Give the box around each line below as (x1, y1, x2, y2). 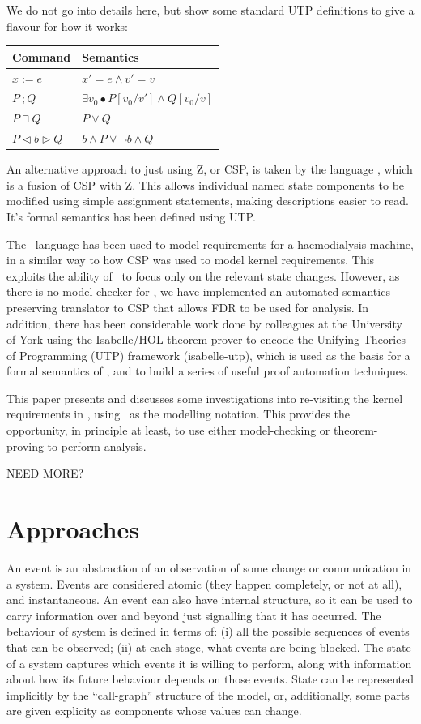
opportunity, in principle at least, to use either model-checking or (6, 422, 330, 439)
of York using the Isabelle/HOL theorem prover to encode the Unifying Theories (6, 331, 406, 348)
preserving (6, 298, 57, 315)
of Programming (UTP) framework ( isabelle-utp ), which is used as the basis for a (6, 346, 410, 363)
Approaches (6, 512, 139, 546)
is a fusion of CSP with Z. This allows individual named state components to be (6, 176, 405, 193)
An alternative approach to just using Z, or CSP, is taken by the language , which (6, 161, 413, 178)
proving (6, 437, 44, 454)
